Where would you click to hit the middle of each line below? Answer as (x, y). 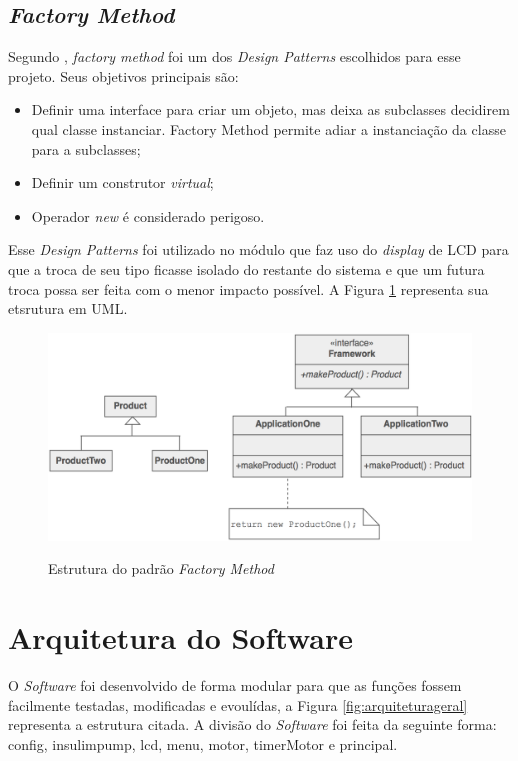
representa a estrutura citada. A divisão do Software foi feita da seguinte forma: (252, 724)
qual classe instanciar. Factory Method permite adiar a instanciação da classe (268, 128)
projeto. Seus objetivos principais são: (123, 75)
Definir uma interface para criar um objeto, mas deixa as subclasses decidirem (270, 109)
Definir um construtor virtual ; (122, 182)
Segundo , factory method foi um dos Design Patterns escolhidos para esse (234, 56)
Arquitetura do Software (180, 636)
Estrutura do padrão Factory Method (161, 568)
